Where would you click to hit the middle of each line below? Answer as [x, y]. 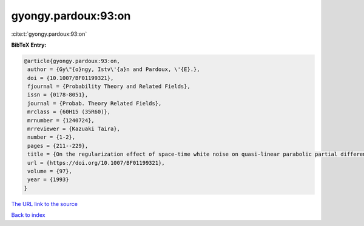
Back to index [28, 215]
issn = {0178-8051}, [58, 95]
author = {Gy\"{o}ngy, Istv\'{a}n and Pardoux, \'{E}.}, [114, 69]
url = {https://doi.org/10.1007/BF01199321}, [96, 163]
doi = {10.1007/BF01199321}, [71, 78]
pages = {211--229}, [58, 146]
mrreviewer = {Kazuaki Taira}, [74, 129]
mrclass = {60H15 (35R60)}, [69, 112]
